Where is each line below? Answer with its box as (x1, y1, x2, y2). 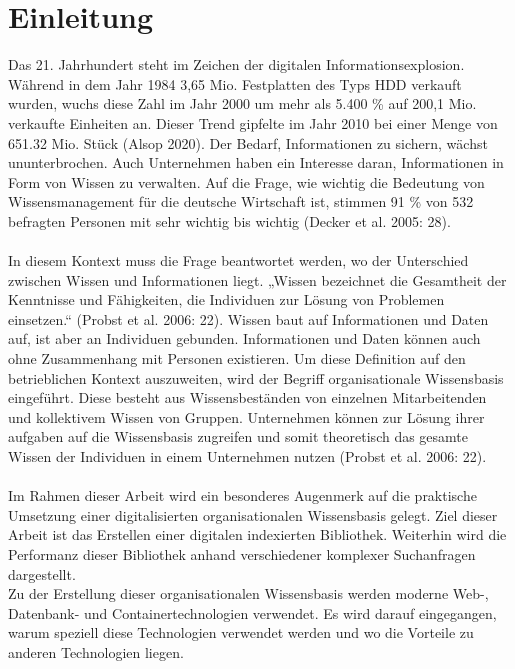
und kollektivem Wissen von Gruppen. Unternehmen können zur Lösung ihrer (8, 406, 485, 427)
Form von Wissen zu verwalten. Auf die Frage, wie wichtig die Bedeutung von (8, 171, 485, 192)
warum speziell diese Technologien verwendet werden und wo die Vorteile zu (8, 622, 474, 643)
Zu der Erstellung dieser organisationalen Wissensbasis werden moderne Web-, (8, 583, 489, 604)
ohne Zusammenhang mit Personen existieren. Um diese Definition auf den (8, 348, 466, 369)
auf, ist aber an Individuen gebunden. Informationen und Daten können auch (8, 328, 481, 349)
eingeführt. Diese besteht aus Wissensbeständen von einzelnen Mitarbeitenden (8, 387, 487, 408)
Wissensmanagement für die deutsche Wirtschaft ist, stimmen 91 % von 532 (8, 191, 474, 212)
